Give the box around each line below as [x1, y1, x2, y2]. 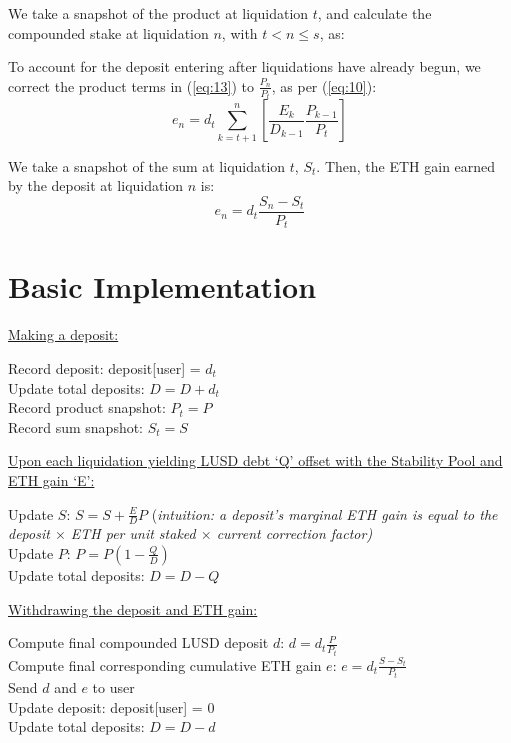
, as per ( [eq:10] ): [271, 75, 377, 96]
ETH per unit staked [70, 523, 196, 544]
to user [92, 677, 135, 698]
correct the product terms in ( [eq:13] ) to [8, 75, 255, 96]
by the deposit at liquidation [8, 175, 184, 196]
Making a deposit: [8, 324, 119, 345]
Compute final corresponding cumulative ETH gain [8, 654, 322, 675]
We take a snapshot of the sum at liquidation [8, 155, 286, 176]
